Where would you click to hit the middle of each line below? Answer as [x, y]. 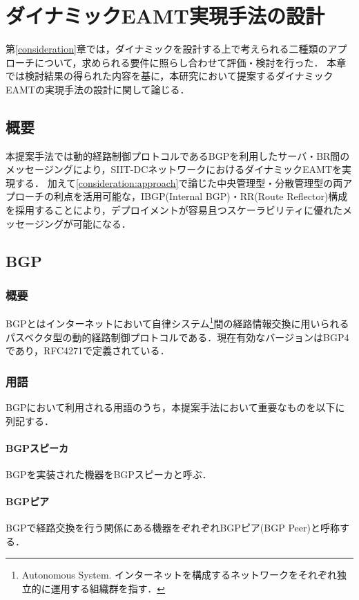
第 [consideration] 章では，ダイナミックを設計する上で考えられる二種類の [167, 49]
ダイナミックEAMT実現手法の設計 [165, 16]
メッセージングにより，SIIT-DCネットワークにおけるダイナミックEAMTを [174, 169]
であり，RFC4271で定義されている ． [88, 351]
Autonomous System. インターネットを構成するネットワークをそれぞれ [179, 575]
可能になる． [102, 223]
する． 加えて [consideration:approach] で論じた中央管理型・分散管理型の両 [179, 182]
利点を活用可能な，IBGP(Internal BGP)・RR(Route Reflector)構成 [201, 196]
